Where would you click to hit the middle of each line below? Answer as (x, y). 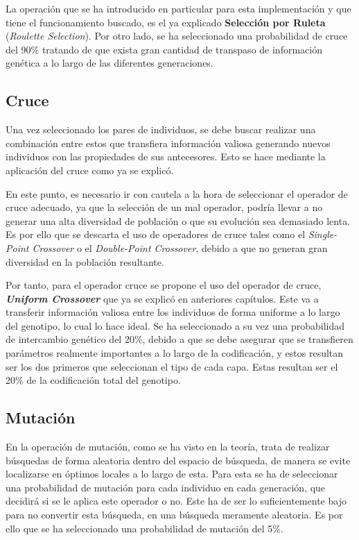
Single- (323, 234)
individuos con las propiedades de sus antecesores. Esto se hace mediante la (166, 157)
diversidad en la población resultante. (85, 261)
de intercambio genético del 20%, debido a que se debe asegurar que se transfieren (179, 339)
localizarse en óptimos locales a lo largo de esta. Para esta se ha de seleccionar (172, 474)
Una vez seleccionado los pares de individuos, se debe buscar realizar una (161, 129)
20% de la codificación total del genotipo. (93, 380)
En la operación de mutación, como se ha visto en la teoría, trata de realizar (168, 447)
